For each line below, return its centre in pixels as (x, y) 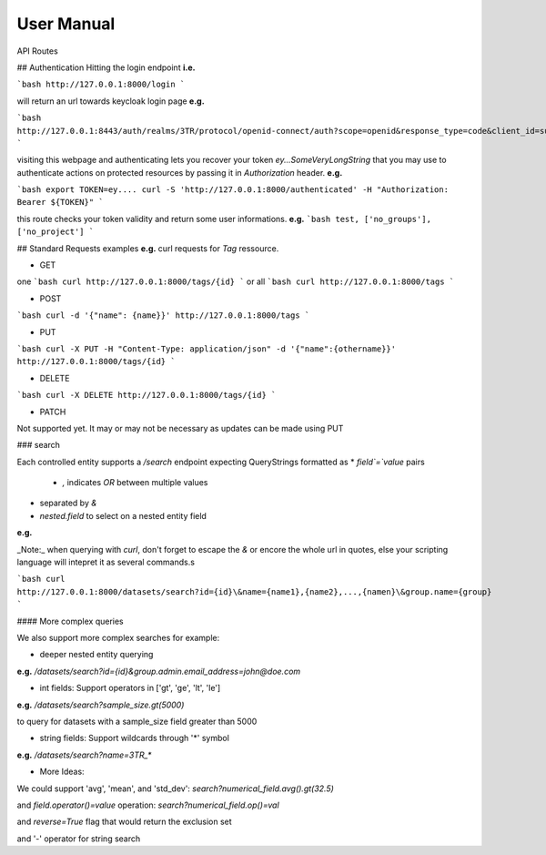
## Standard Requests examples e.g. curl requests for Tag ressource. (148, 248)
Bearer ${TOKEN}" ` (60, 202)
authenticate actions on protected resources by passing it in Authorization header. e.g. (180, 172)
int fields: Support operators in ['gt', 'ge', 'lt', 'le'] (130, 688)
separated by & (68, 503)
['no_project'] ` (56, 232)
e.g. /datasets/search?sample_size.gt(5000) (101, 705)
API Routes (37, 51)
